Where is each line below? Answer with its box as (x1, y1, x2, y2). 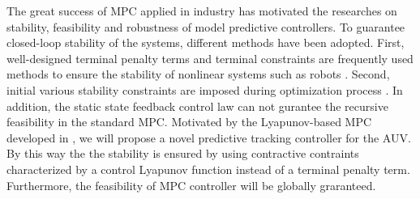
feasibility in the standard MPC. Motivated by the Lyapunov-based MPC (6, 113, 372, 130)
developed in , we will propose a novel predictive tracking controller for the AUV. (6, 129, 411, 146)
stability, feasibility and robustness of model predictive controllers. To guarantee (6, 18, 405, 35)
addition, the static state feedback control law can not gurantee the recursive (6, 97, 388, 114)
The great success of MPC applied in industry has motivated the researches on (6, 2, 397, 19)
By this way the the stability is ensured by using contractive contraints (6, 145, 359, 162)
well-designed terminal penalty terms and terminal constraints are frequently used (6, 49, 414, 66)
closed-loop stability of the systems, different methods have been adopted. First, (6, 34, 405, 51)
